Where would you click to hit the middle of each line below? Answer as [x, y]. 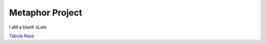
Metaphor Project [46, 13]
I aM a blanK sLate [28, 27]
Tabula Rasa [21, 36]
